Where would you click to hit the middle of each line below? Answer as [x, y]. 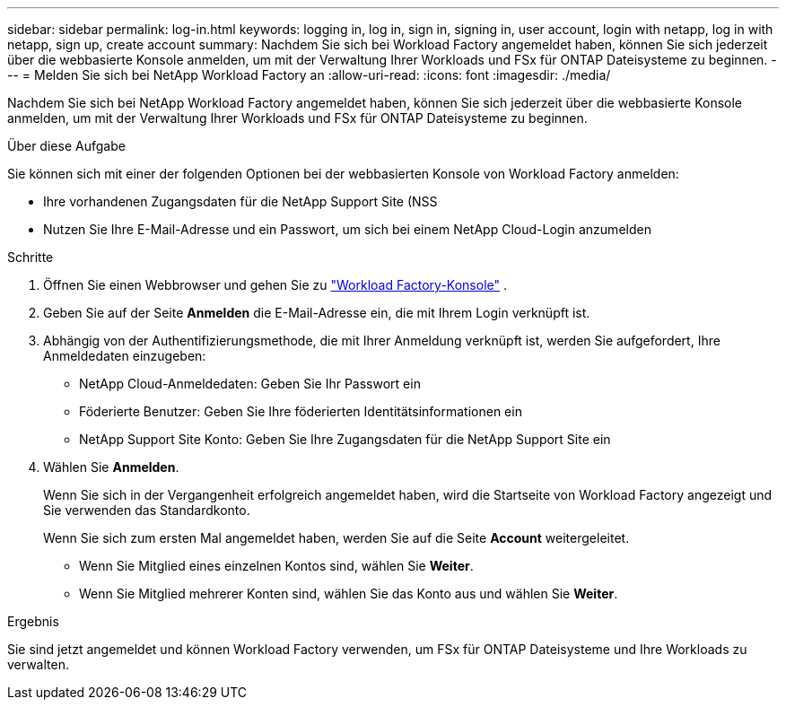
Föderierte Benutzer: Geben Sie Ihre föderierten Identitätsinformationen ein [301, 411]
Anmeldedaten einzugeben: [125, 356]
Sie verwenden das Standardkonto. [147, 510]
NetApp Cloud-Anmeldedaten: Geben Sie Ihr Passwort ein [250, 384]
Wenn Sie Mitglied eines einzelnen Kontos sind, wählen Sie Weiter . [276, 566]
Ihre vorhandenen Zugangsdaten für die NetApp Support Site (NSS [240, 201]
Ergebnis [33, 621]
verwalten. [38, 664]
